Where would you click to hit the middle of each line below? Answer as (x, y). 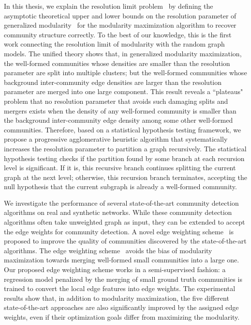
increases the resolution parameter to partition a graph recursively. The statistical (125, 148)
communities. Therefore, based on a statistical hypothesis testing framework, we (123, 129)
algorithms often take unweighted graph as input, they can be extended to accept (125, 222)
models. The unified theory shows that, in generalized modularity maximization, (123, 53)
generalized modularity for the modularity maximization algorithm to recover (120, 25)
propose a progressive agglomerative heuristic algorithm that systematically (116, 139)
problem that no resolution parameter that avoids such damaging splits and (116, 101)
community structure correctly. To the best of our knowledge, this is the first (118, 34)
